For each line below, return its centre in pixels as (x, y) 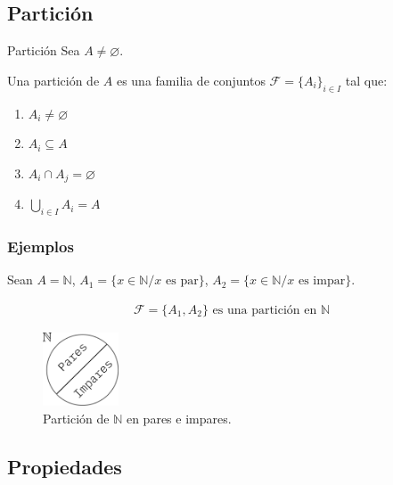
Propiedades (65, 466)
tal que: (366, 80)
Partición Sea (44, 50)
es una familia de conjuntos (191, 80)
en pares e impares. (179, 418)
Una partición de (53, 80)
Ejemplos (41, 246)
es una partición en (265, 310)
